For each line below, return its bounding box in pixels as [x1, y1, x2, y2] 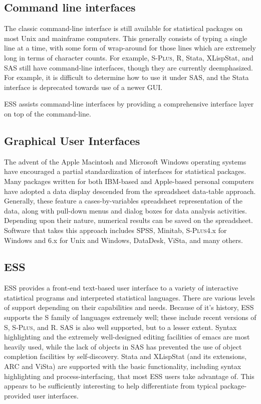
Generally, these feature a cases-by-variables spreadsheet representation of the [4, 195, 243, 206]
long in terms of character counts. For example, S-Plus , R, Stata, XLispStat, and [4, 52, 253, 62]
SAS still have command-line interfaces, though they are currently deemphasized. [4, 62, 253, 72]
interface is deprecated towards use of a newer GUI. [4, 81, 163, 92]
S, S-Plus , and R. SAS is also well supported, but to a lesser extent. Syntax [4, 321, 237, 332]
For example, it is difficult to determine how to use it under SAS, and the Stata [4, 72, 249, 82]
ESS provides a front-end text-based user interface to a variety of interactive [4, 282, 238, 293]
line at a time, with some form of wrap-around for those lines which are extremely [4, 42, 256, 53]
